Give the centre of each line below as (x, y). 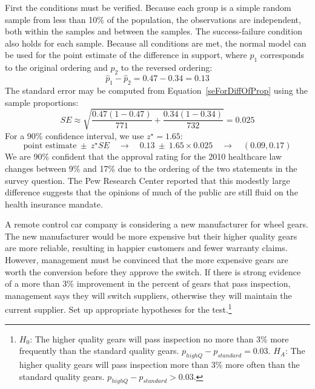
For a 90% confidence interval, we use (75, 135)
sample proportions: (42, 102)
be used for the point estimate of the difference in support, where (126, 55)
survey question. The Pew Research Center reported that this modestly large (148, 180)
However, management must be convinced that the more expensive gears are (147, 260)
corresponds (282, 55)
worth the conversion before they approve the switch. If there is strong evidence (153, 271)
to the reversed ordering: (167, 67)
